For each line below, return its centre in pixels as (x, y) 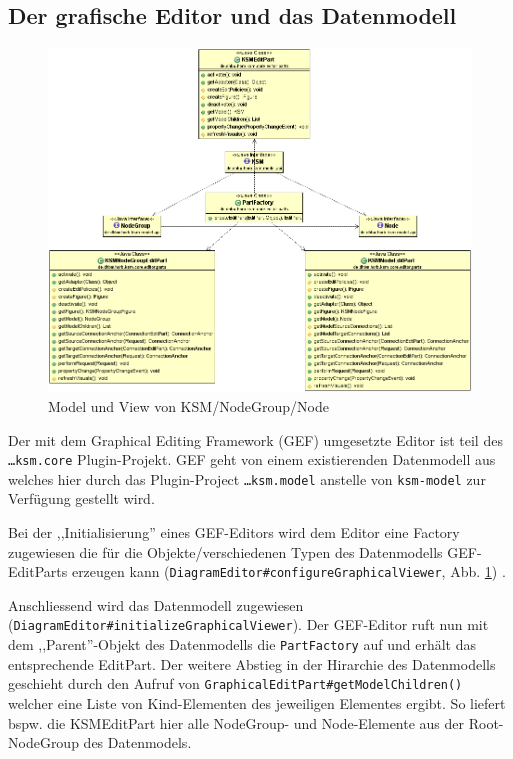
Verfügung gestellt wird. (81, 498)
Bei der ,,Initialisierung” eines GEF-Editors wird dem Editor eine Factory (234, 532)
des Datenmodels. (137, 742)
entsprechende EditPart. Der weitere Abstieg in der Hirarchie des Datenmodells (252, 663)
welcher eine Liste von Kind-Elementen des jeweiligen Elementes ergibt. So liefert (257, 703)
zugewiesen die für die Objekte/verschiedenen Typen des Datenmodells (225, 551)
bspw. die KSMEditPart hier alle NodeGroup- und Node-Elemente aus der (236, 722)
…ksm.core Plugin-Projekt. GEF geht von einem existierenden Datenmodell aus (252, 459)
